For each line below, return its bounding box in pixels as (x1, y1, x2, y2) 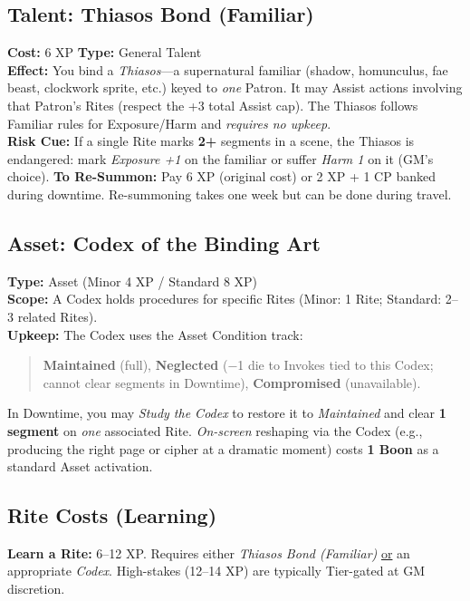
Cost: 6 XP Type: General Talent (7, 43, 202, 62)
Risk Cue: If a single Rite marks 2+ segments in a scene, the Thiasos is (7, 131, 415, 150)
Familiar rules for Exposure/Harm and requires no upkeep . (7, 113, 331, 132)
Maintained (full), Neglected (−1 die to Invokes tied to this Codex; (43, 355, 434, 374)
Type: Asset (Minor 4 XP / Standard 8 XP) (7, 271, 258, 290)
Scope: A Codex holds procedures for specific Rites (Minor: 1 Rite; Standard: (7, 289, 442, 308)
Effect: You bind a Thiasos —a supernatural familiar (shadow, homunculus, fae (7, 60, 448, 79)
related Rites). (17, 306, 98, 325)
